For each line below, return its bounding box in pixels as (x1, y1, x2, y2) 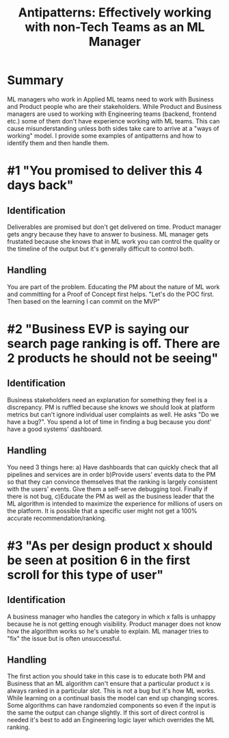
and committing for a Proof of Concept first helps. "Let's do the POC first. (7, 290, 214, 298)
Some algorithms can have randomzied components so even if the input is (7, 701, 217, 710)
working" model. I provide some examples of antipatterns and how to (7, 132, 202, 140)
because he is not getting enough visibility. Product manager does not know (7, 619, 221, 628)
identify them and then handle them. (7, 138, 109, 147)
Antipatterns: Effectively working (18, 5, 212, 21)
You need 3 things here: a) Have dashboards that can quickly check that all (7, 463, 219, 471)
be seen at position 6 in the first (7, 552, 191, 568)
